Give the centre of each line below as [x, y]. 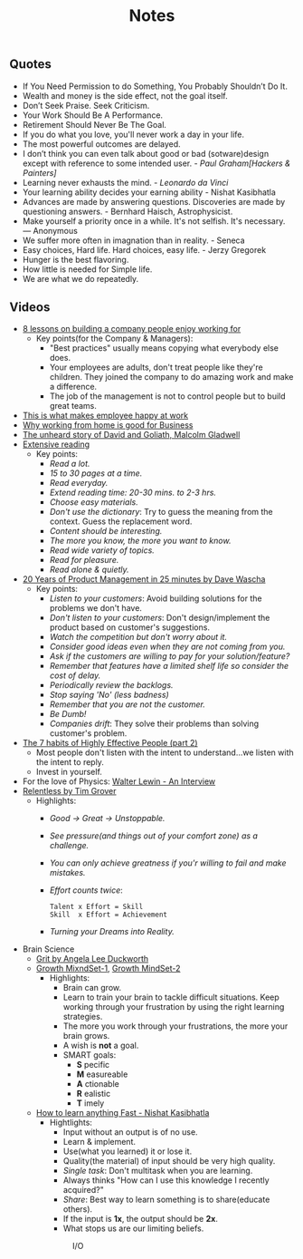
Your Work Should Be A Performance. [93, 115]
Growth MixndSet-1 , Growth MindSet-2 [108, 968]
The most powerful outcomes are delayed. [101, 144]
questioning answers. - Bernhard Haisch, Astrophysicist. [128, 211]
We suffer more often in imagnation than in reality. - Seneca [134, 240]
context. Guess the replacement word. [121, 521]
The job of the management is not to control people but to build [168, 396]
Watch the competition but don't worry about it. [138, 637]
